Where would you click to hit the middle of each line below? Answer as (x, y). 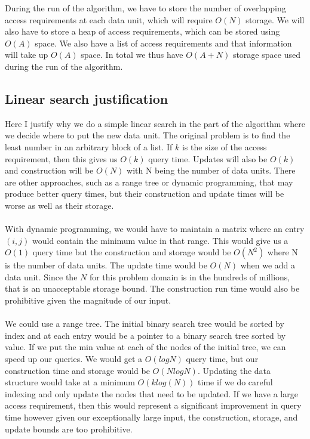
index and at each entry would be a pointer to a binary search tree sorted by (145, 335)
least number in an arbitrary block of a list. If (89, 146)
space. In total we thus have (132, 55)
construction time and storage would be (77, 370)
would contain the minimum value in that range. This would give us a (160, 240)
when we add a (268, 265)
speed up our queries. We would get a (74, 359)
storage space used (266, 55)
